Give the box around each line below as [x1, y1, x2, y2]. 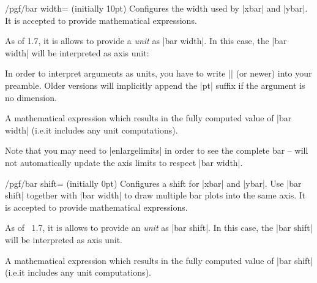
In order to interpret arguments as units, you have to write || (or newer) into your [5, 67, 312, 80]
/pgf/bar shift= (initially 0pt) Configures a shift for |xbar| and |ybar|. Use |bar [5, 176, 302, 189]
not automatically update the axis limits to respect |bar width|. [5, 156, 243, 168]
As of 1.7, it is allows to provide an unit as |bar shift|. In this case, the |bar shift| [5, 221, 313, 234]
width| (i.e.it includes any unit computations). [5, 123, 178, 136]
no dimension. [5, 91, 57, 104]
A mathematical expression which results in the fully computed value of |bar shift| [5, 254, 313, 266]
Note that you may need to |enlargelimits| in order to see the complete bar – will [5, 144, 308, 157]
